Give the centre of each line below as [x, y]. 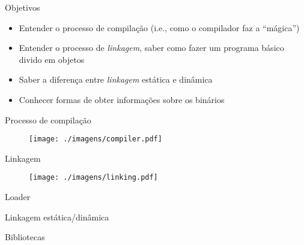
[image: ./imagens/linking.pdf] [93, 178]
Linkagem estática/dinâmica [57, 217]
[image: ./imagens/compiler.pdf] [96, 139]
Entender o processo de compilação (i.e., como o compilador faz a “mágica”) [159, 27]
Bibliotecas [25, 237]
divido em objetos [52, 59]
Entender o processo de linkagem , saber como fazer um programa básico [151, 48]
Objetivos [23, 7]
